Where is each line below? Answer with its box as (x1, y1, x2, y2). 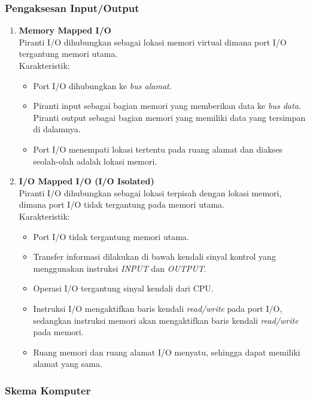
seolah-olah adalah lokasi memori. (33, 154, 157, 167)
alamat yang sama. (33, 357, 102, 370)
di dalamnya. (33, 123, 81, 135)
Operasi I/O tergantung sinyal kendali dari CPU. (33, 282, 214, 294)
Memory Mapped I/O (19, 24, 111, 37)
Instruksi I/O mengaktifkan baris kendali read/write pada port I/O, (33, 302, 282, 314)
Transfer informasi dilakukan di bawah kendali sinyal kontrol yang (33, 250, 276, 263)
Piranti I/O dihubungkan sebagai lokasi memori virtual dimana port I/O (19, 35, 287, 48)
